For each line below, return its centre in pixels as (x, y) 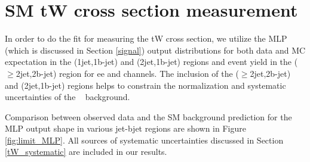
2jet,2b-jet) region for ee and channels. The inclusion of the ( (127, 73)
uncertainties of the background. (67, 97)
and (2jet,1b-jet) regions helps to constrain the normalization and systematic (145, 85)
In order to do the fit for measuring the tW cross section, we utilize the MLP (146, 38)
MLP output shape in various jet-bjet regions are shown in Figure (125, 128)
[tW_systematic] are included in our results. (86, 152)
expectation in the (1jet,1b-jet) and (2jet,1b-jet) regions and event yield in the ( (151, 62)
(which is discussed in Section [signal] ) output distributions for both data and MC (155, 50)
